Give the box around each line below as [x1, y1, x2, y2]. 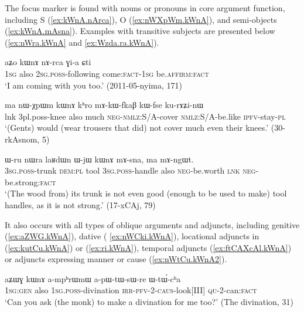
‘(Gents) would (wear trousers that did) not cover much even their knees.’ [5, 121, 269, 134]
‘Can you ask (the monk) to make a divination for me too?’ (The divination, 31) [5, 296, 293, 308]
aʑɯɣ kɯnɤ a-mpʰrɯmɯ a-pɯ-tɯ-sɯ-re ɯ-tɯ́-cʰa [5, 272, 181, 284]
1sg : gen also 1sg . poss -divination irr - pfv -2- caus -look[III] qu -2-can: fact [5, 284, 257, 296]
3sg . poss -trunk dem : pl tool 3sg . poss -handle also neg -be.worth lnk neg [5, 164, 256, 177]
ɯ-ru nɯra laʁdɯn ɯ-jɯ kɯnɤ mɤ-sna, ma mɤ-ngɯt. [5, 152, 194, 165]
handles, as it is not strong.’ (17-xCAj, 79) [5, 198, 156, 211]
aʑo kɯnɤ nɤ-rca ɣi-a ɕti [5, 56, 91, 68]
